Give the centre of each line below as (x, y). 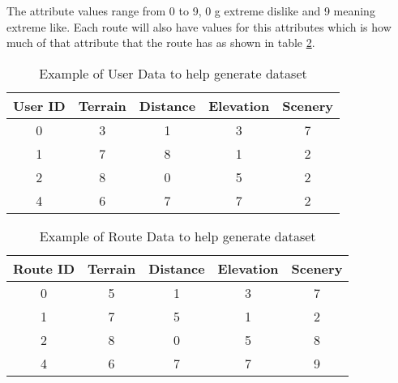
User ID (39, 105)
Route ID (44, 268)
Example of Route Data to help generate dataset (178, 236)
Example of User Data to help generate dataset (173, 73)
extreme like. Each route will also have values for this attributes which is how (199, 26)
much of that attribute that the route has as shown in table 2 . (161, 43)
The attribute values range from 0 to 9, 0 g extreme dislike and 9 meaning (191, 11)
